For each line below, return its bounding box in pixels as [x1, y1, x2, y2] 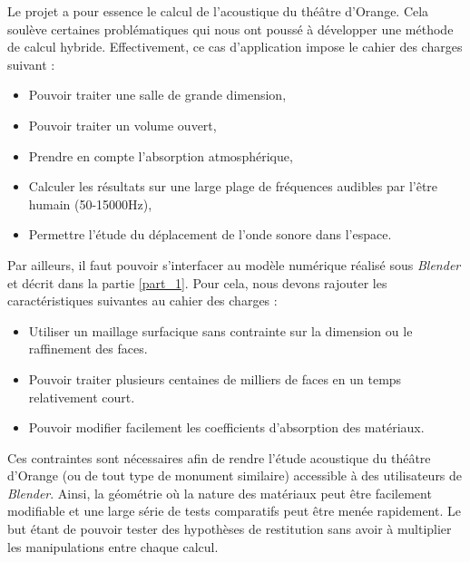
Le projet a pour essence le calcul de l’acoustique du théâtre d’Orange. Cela [7, 2, 429, 20]
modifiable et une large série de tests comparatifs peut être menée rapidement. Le [7, 501, 461, 520]
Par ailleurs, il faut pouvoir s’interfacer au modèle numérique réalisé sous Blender [7, 255, 461, 274]
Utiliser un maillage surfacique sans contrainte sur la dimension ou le [28, 321, 413, 340]
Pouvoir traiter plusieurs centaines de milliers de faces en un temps [28, 369, 402, 388]
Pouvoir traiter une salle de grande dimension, [28, 85, 287, 104]
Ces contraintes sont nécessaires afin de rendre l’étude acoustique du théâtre [7, 448, 431, 467]
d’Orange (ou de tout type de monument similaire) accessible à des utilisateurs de [7, 466, 463, 485]
